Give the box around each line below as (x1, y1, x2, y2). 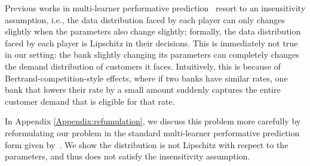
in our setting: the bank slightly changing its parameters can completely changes (5, 48, 299, 61)
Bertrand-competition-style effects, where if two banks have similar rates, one (5, 71, 288, 84)
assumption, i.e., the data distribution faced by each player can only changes (5, 13, 286, 26)
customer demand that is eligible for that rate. (5, 95, 175, 107)
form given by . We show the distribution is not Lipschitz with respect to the (5, 138, 288, 151)
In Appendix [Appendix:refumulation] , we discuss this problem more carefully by (5, 115, 301, 127)
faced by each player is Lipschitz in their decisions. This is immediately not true (5, 36, 298, 49)
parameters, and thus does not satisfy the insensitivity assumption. (5, 150, 250, 162)
